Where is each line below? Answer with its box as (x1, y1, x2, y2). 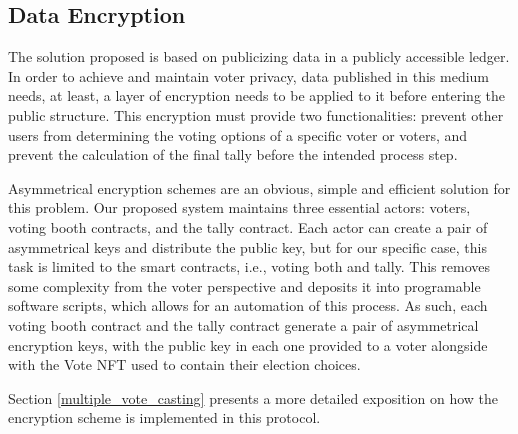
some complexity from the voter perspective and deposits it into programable (8, 275, 481, 296)
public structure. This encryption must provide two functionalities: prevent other (8, 104, 504, 125)
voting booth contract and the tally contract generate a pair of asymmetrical (8, 314, 479, 335)
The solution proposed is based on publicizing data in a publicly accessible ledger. (8, 46, 510, 67)
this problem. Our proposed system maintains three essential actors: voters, (8, 197, 471, 218)
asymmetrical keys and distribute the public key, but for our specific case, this (8, 236, 487, 257)
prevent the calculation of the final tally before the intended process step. (8, 144, 458, 165)
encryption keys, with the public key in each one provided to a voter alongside (8, 334, 488, 355)
